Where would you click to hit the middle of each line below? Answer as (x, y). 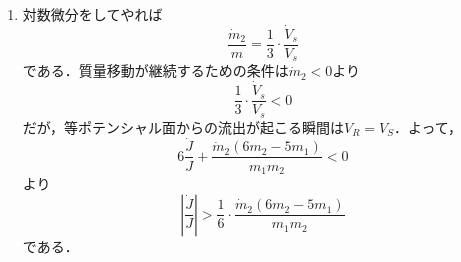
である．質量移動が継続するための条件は (155, 70)
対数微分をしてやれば (92, 14)
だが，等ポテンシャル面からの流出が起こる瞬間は (183, 126)
